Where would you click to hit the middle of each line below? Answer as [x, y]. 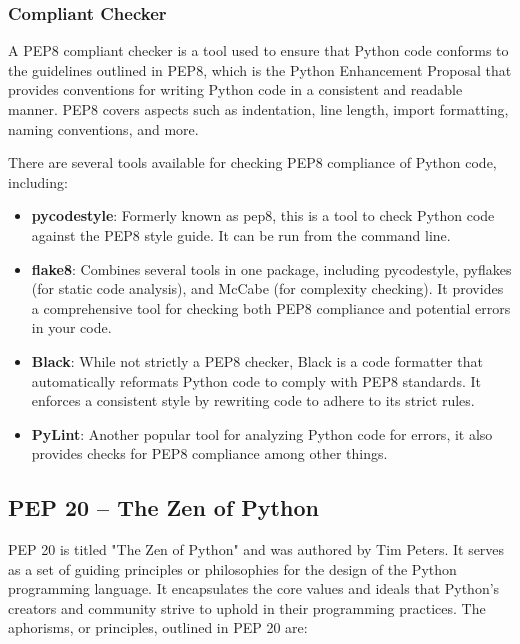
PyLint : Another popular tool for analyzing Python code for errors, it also [262, 433]
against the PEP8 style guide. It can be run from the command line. [241, 234]
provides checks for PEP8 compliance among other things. [209, 453]
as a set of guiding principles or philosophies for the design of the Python [232, 568]
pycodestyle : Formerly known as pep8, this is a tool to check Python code [263, 215]
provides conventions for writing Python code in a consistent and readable [235, 89]
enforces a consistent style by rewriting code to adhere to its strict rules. [253, 400]
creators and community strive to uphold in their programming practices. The [247, 607]
